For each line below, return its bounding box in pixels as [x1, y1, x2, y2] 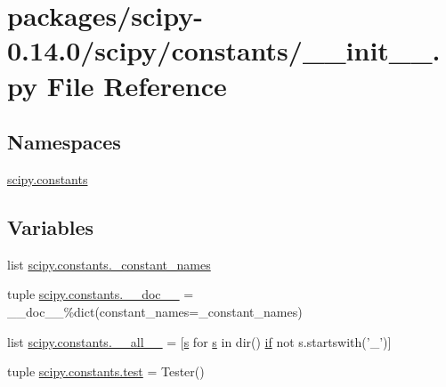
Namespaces [7, 128, 121, 156]
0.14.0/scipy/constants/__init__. [7, 32, 441, 69]
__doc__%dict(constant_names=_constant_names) [7, 302, 303, 320]
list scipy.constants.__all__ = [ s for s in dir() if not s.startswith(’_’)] [7, 332, 392, 351]
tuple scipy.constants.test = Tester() [7, 362, 205, 381]
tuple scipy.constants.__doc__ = [7, 285, 194, 303]
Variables [7, 213, 94, 240]
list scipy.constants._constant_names [7, 254, 211, 273]
